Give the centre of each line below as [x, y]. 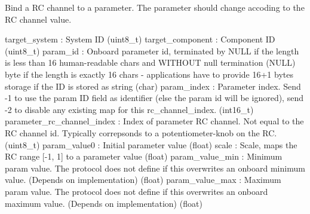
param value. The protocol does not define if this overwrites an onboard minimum [155, 168]
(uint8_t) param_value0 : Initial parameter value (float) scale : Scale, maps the [151, 144]
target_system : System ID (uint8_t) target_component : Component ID [140, 39]
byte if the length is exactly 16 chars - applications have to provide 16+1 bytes [149, 74]
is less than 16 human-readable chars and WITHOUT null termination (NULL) [150, 62]
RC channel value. [38, 19]
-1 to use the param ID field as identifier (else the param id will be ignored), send [154, 98]
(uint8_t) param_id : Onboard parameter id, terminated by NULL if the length [152, 51]
